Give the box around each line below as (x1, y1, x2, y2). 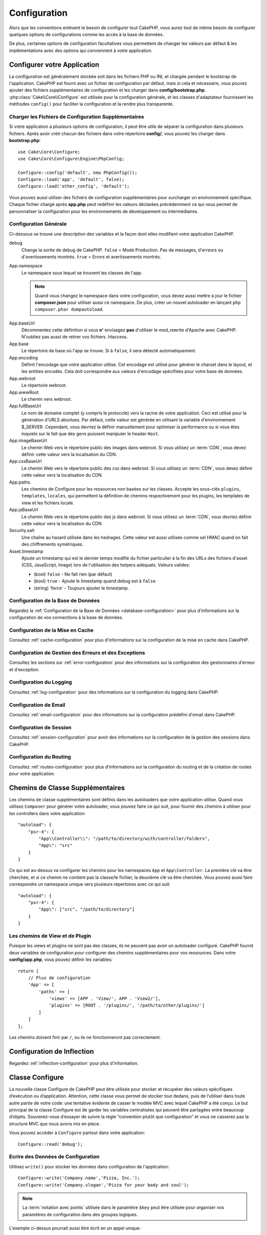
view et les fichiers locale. (21, 499, 74, 506)
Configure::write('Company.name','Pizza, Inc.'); (18, 1175, 140, 1181)
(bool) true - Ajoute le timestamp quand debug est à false (33, 578, 156, 584)
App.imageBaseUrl (9, 438, 47, 444)
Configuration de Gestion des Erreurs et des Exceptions (9, 649, 145, 656)
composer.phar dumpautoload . (34, 306, 104, 312)
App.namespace (9, 263, 43, 269)
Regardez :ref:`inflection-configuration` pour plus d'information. (9, 1060, 139, 1066)
